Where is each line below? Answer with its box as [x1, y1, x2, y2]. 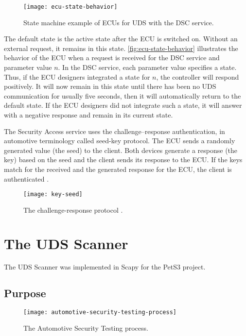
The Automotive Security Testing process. [23, 322, 148, 333]
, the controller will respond [156, 71, 239, 82]
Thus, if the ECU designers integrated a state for [4, 71, 150, 82]
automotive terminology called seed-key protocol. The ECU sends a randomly [4, 135, 235, 146]
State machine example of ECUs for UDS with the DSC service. [23, 17, 214, 27]
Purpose [4, 285, 46, 300]
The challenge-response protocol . [23, 204, 123, 215]
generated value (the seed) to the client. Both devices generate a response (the [4, 145, 238, 155]
